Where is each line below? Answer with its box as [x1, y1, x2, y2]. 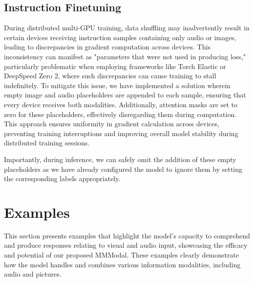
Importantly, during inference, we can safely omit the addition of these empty [4, 154, 236, 164]
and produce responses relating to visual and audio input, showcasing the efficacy [4, 240, 248, 250]
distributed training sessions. [4, 138, 90, 148]
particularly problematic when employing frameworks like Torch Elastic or [4, 61, 226, 71]
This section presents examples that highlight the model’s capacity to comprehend [4, 230, 250, 240]
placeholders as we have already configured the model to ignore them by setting [4, 164, 243, 174]
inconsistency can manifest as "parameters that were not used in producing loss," [4, 51, 246, 61]
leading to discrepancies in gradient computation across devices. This [4, 42, 211, 52]
